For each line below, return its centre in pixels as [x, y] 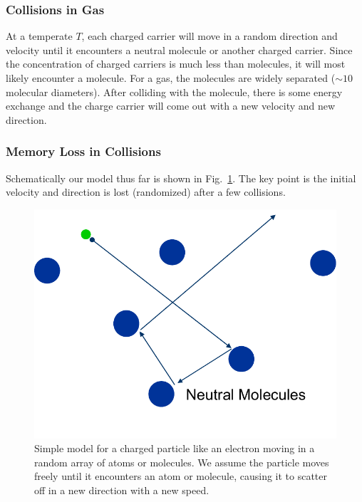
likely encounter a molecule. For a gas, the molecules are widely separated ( [171, 78]
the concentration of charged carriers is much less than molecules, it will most [176, 64]
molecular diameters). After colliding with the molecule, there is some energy [174, 91]
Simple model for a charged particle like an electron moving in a [175, 448]
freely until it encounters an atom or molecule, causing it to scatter [181, 476]
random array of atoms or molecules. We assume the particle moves [182, 462]
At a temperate [39, 36]
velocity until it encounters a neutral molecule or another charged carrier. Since [179, 49]
